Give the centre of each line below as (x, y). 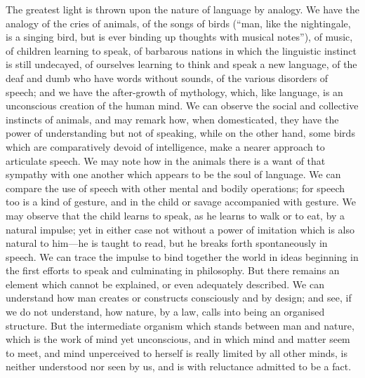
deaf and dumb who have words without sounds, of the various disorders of (167, 77)
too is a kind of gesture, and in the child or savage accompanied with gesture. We (181, 202)
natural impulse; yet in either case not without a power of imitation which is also (180, 229)
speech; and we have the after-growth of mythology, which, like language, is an (174, 92)
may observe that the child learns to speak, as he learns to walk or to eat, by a (175, 215)
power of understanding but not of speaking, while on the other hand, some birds (180, 133)
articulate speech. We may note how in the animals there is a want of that (166, 160)
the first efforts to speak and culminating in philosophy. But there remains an (173, 270)
